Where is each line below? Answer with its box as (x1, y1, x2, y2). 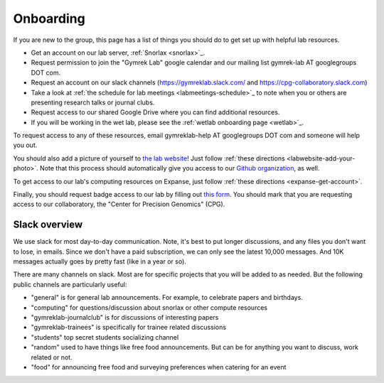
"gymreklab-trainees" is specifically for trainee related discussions (31, 323, 227, 332)
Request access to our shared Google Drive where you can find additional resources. (31, 108, 280, 117)
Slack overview (13, 219, 83, 231)
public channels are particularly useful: (13, 280, 127, 288)
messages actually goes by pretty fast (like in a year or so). (13, 257, 186, 266)
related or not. (31, 352, 73, 362)
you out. (13, 141, 38, 149)
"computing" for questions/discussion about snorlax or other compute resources (31, 303, 268, 312)
